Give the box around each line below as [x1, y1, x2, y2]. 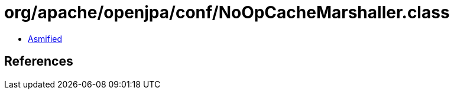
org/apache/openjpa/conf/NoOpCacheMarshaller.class [4, 2, 450, 22]
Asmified [28, 33, 63, 44]
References [4, 54, 73, 69]
